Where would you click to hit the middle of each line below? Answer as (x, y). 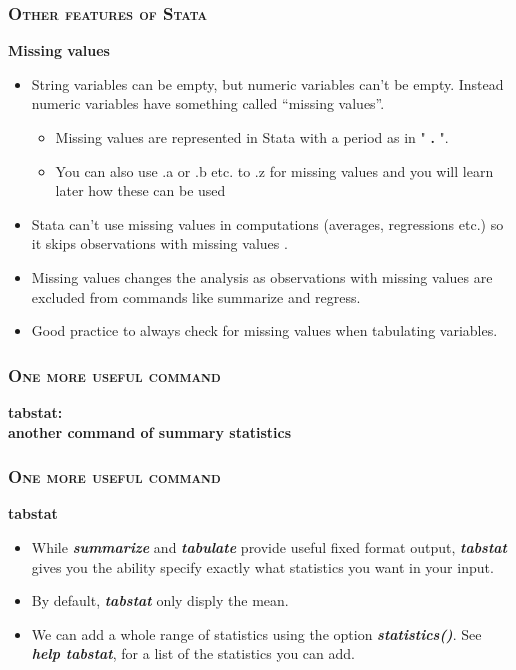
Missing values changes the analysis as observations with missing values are (262, 276)
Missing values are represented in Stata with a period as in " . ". (252, 137)
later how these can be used (140, 190)
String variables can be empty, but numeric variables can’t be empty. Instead (267, 83)
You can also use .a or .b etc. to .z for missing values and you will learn (274, 170)
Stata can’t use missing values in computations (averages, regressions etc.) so (267, 223)
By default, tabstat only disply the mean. (160, 600)
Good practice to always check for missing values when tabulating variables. (264, 330)
